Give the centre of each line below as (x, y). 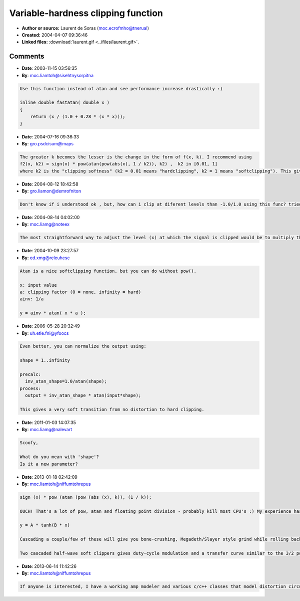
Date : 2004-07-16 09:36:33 (50, 137)
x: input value (38, 285)
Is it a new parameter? (49, 464)
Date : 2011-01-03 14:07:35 (49, 422)
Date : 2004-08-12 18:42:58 (50, 184)
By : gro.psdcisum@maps (48, 143)
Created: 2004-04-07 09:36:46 (55, 35)
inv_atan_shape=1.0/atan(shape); (66, 381)
